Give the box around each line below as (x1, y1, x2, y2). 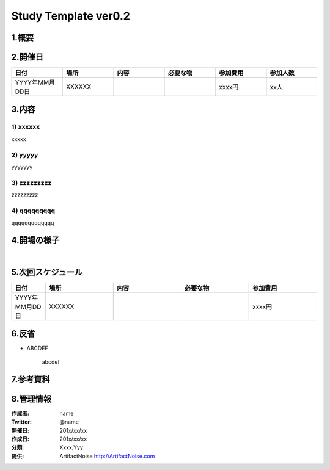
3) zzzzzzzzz (11, 178, 52, 187)
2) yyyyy (11, 150, 38, 159)
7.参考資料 (11, 374, 50, 385)
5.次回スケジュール (11, 267, 83, 277)
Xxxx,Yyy (59, 444, 84, 451)
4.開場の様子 (11, 235, 60, 245)
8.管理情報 (11, 394, 52, 404)
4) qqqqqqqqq (11, 206, 55, 215)
